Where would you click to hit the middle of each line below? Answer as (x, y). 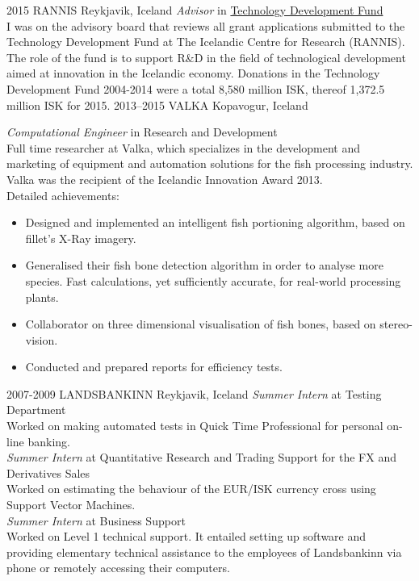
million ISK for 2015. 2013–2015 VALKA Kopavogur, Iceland (157, 104)
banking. (49, 441)
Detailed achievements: (63, 195)
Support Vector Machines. (71, 505)
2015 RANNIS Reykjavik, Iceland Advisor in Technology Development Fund (195, 10)
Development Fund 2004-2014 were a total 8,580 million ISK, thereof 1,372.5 (196, 88)
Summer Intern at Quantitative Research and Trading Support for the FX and (201, 457)
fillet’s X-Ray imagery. (81, 238)
